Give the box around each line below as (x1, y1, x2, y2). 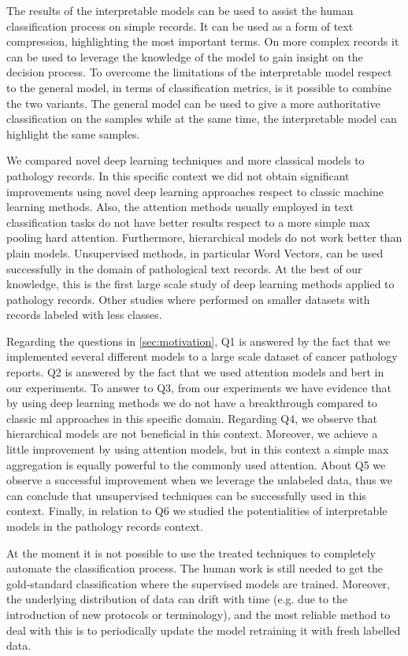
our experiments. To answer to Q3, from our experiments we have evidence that (6, 379, 391, 395)
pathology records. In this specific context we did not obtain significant (6, 167, 350, 183)
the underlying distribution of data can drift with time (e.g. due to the (6, 591, 348, 607)
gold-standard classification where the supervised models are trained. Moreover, (6, 575, 391, 591)
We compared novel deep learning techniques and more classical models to (6, 152, 365, 169)
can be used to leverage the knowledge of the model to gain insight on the (6, 48, 363, 65)
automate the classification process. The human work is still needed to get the (6, 560, 384, 576)
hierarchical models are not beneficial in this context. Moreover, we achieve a (6, 425, 378, 442)
